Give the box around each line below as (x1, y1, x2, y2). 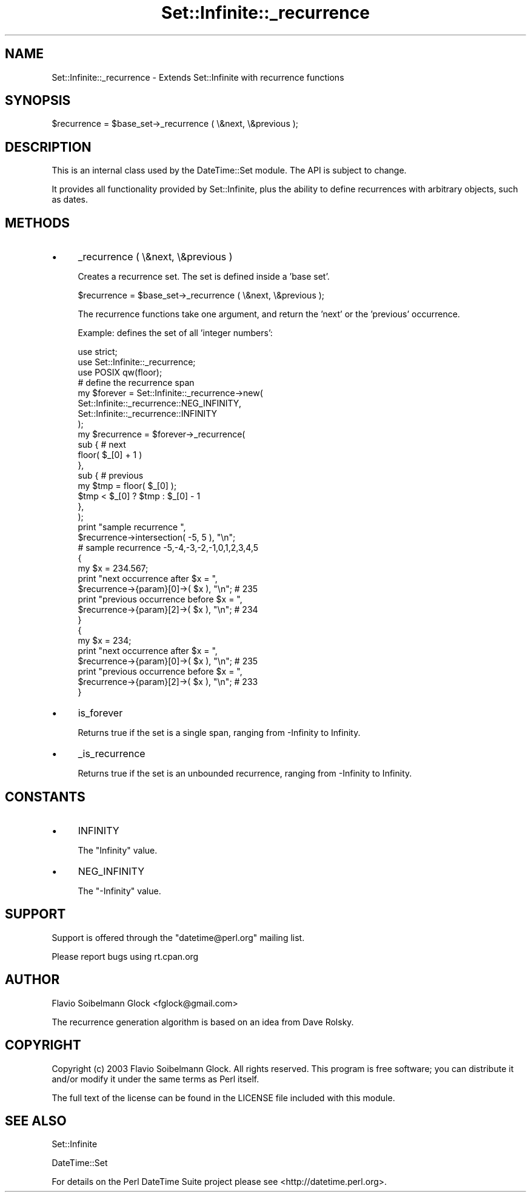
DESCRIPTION (5, 139, 92, 155)
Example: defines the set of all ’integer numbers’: (78, 328, 273, 339)
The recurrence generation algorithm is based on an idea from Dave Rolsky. (52, 1016, 354, 1027)
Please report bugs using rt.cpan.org (52, 951, 199, 962)
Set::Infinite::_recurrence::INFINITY (78, 408, 218, 419)
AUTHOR (5, 972, 60, 988)
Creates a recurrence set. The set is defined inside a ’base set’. (78, 271, 330, 282)
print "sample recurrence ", (78, 522, 186, 533)
